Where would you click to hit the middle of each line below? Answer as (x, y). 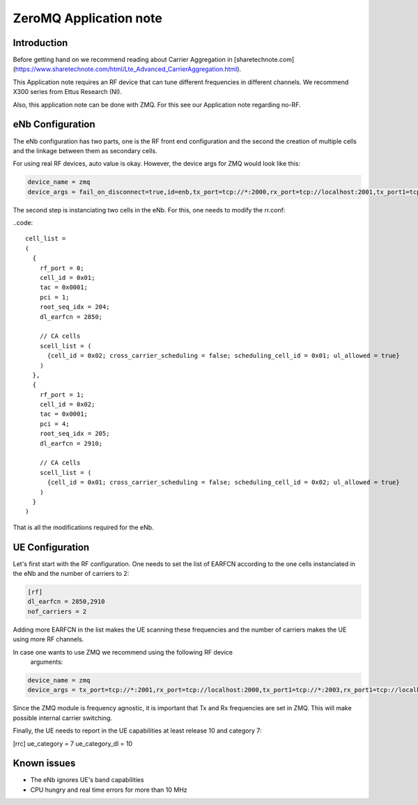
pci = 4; (54, 424)
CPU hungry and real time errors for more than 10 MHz (109, 790)
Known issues (44, 764)
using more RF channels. (48, 639)
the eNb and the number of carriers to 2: (71, 574)
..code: (23, 223)
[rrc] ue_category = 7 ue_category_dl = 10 (72, 743)
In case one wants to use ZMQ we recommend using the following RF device (123, 652)
